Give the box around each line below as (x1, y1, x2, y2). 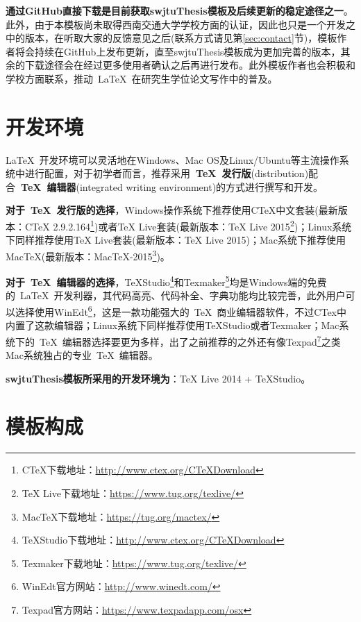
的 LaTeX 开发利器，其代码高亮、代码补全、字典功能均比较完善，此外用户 (6, 288, 346, 303)
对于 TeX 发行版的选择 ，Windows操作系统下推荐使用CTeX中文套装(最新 (6, 203, 338, 217)
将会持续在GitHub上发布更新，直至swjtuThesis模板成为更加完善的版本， (15, 44, 341, 58)
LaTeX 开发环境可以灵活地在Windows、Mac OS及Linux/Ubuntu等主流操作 (6, 152, 339, 167)
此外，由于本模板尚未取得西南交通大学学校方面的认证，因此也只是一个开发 (6, 17, 346, 31)
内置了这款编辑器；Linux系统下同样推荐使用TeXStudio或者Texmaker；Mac (6, 318, 339, 333)
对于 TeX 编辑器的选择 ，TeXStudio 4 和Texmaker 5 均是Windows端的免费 (6, 273, 327, 289)
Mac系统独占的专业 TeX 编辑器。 (6, 348, 158, 362)
